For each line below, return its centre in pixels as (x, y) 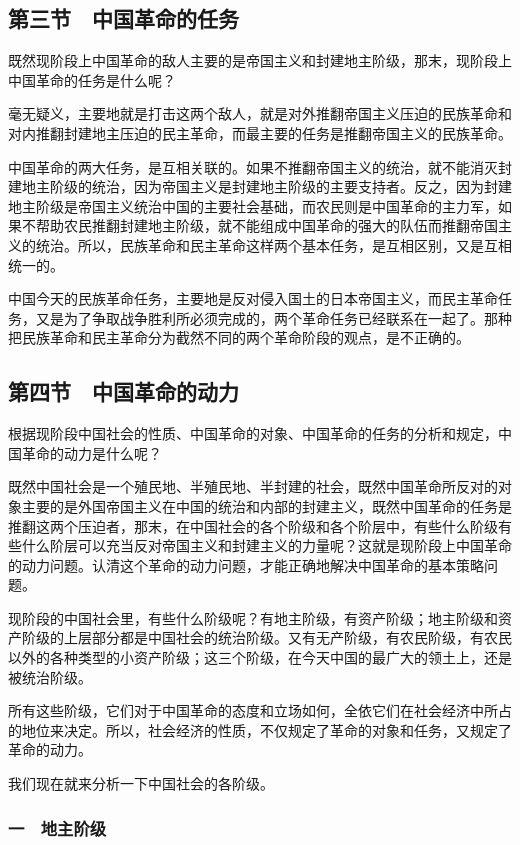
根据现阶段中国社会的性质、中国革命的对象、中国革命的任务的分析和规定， (253, 433)
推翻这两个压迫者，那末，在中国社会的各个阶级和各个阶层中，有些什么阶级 (253, 525)
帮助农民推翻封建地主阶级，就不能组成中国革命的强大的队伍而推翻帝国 (266, 225)
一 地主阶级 (57, 827)
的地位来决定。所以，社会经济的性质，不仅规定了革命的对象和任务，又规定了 (260, 729)
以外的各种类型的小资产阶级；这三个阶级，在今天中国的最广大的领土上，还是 (260, 657)
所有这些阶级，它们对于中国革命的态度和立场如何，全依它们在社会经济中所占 (260, 710)
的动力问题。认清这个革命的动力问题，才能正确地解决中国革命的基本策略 (246, 564)
